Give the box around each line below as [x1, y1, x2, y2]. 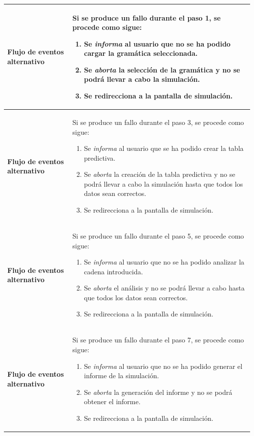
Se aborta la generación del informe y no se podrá [84, 387, 233, 397]
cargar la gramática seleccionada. [84, 48, 198, 58]
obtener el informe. [84, 396, 141, 407]
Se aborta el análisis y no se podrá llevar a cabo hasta [84, 283, 245, 293]
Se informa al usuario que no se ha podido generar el [84, 361, 243, 371]
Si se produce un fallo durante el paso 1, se [72, 12, 221, 23]
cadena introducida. [84, 266, 143, 276]
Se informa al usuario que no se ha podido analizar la [84, 257, 245, 267]
